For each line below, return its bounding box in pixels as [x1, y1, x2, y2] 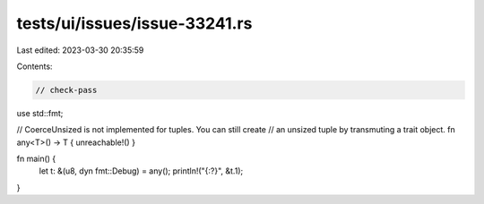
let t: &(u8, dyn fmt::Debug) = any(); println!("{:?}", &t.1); [39, 166, 244, 176]
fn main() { [16, 153, 56, 165]
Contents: [16, 61, 53, 72]
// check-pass [35, 85, 98, 95]
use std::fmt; [16, 107, 64, 118]
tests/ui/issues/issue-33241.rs [16, 13, 253, 33]
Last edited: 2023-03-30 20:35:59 [16, 45, 144, 55]
